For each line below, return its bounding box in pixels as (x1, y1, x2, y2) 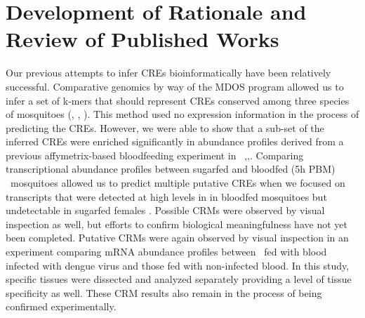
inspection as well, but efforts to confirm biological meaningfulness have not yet (6, 216, 347, 231)
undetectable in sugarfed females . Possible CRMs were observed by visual (6, 203, 325, 218)
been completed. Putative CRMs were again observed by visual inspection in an (6, 230, 349, 245)
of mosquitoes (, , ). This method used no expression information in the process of (6, 107, 359, 121)
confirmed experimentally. (6, 299, 117, 314)
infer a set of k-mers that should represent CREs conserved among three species (6, 93, 350, 107)
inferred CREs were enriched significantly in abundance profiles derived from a (6, 134, 344, 149)
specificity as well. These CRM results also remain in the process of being (6, 285, 322, 300)
